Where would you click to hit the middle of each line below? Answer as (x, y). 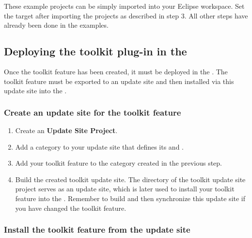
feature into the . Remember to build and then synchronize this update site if (130, 198)
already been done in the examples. (56, 25)
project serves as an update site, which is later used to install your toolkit (125, 189)
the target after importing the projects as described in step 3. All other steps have (126, 15)
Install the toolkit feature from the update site (97, 229)
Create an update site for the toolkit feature (93, 112)
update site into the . (35, 91)
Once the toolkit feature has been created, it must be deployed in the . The (116, 71)
